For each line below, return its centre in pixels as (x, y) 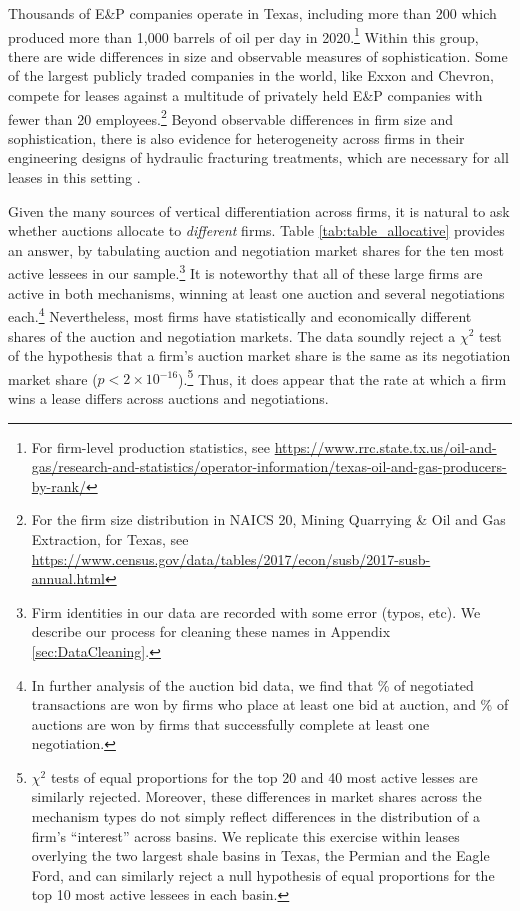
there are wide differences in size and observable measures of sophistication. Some (258, 55)
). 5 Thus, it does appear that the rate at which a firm (342, 377)
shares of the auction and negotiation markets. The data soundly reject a (232, 335)
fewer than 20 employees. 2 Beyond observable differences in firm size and (231, 117)
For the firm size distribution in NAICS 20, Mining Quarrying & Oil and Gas (268, 519)
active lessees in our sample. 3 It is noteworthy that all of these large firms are (245, 272)
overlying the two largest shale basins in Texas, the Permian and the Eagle (260, 855)
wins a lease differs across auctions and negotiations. (168, 397)
